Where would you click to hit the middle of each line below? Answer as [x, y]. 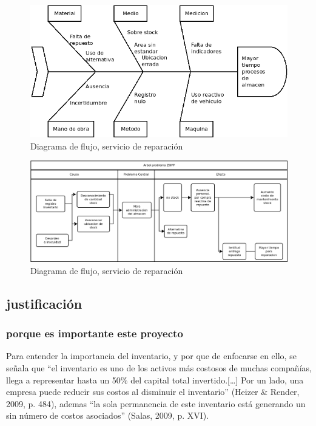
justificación [44, 303]
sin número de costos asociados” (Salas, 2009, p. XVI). [108, 415]
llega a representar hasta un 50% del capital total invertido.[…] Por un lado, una [155, 380]
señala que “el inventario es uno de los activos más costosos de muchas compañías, [159, 367]
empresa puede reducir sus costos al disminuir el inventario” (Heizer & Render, [153, 392]
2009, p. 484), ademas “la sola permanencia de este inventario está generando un [156, 403]
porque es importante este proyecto [95, 333]
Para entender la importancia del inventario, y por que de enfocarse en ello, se [151, 356]
